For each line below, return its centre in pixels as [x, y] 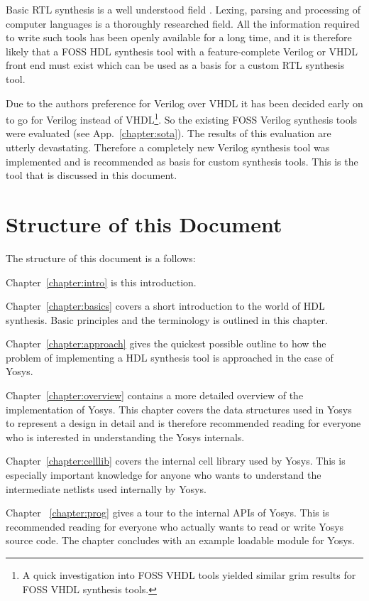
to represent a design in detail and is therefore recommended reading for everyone [183, 423]
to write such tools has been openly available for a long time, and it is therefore [179, 37]
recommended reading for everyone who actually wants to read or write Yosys [175, 526]
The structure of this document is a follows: [101, 258]
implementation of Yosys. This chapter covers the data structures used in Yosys [179, 409]
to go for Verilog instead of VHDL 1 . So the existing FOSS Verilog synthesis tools [182, 118]
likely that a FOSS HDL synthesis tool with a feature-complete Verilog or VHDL [182, 51]
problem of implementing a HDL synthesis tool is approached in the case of [170, 357]
